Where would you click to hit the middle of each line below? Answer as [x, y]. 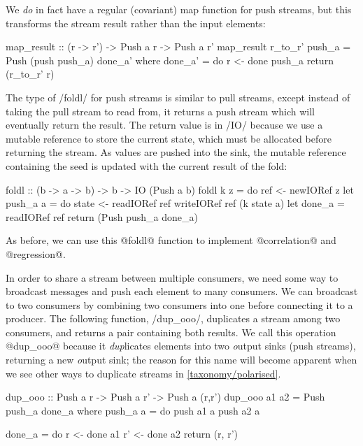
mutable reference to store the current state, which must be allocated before [169, 138]
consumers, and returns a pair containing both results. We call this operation [171, 332]
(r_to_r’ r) [30, 74]
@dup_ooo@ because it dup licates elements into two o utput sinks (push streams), [181, 346]
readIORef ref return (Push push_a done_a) [102, 216]
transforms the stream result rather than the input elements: [136, 23]
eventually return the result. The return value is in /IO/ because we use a [164, 125]
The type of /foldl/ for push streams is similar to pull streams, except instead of [178, 97]
